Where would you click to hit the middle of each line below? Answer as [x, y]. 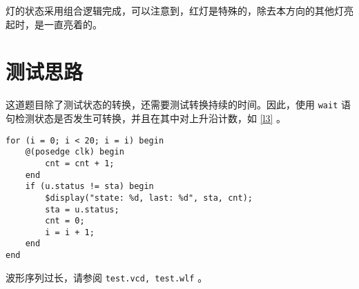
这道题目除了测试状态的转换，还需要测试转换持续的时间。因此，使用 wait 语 [178, 104]
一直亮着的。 [73, 24]
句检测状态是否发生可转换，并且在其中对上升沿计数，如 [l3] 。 [146, 118]
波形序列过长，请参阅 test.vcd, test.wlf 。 [107, 277]
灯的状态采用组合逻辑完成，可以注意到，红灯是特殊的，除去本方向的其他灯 [175, 10]
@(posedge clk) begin [75, 152]
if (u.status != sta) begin [89, 187]
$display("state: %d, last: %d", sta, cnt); [149, 198]
